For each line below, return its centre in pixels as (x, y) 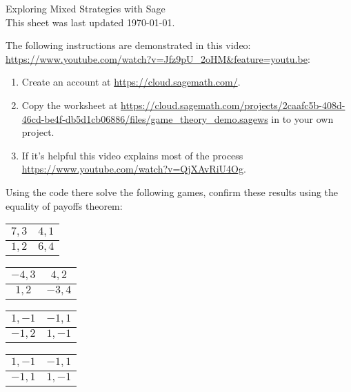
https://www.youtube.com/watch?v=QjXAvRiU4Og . (134, 169)
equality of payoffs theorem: (64, 205)
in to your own (302, 118)
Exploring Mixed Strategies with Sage (86, 8)
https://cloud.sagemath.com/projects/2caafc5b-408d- (233, 105)
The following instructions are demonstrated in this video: (128, 45)
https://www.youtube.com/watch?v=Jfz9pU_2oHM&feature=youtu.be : (158, 58)
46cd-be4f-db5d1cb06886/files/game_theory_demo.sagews (145, 118)
